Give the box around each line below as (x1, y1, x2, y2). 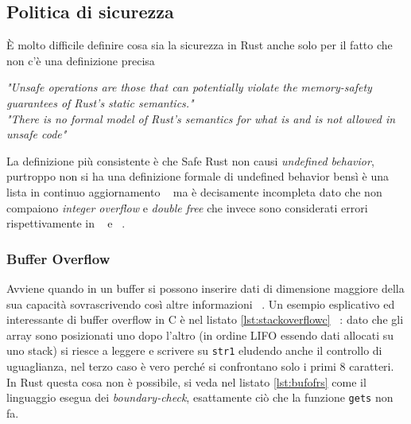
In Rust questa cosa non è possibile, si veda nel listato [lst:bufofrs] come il (6, 373, 366, 390)
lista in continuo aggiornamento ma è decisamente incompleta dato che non (6, 183, 382, 200)
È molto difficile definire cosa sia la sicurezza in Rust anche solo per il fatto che (6, 37, 393, 53)
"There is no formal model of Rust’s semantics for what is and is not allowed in (6, 110, 396, 126)
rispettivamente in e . (6, 215, 126, 231)
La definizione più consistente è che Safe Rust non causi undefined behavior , (6, 152, 374, 169)
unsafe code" (6, 126, 67, 142)
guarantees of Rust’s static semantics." (6, 94, 194, 111)
